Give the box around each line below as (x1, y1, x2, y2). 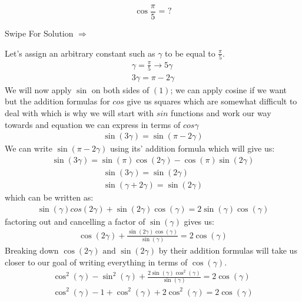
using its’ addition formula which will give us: (110, 142, 275, 155)
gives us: (184, 215, 214, 227)
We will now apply (5, 83, 72, 96)
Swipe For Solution (5, 27, 74, 40)
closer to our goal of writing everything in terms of (5, 255, 188, 268)
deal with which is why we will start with (5, 107, 154, 119)
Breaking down (5, 244, 59, 256)
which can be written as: (5, 191, 94, 203)
